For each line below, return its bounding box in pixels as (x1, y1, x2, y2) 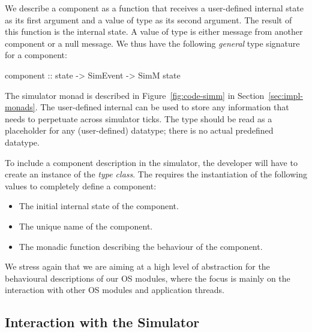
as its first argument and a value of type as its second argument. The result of (5, 13, 292, 26)
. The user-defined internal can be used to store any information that (35, 101, 289, 113)
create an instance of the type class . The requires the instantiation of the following (5, 168, 308, 180)
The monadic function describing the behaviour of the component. (19, 240, 263, 252)
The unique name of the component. (19, 219, 153, 232)
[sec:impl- (268, 89, 303, 101)
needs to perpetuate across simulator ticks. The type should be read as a (5, 112, 272, 125)
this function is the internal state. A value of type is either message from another (5, 25, 303, 38)
